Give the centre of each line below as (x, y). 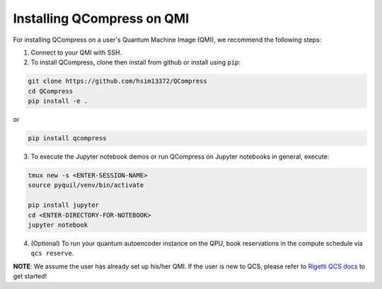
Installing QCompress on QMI (101, 18)
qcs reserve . (52, 253)
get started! (30, 276)
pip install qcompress (67, 138)
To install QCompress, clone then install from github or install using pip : (135, 62)
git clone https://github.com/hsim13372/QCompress (118, 81)
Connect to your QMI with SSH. (76, 52)
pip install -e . (58, 101)
